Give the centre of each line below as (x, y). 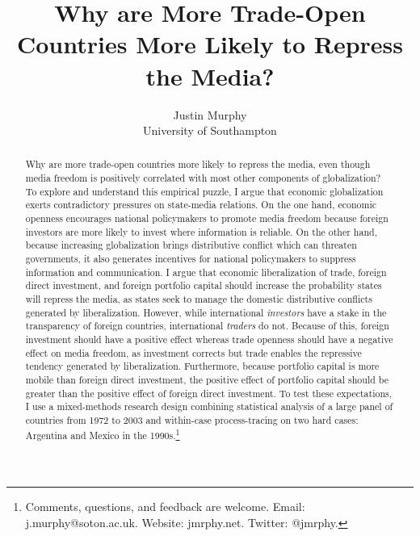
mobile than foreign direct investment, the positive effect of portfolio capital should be (207, 379)
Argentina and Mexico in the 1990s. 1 (103, 433)
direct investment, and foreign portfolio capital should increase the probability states (204, 285)
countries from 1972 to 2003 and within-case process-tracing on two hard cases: (192, 419)
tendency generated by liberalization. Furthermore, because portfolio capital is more (202, 366)
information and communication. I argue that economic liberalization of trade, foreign (206, 272)
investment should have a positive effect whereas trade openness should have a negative (209, 339)
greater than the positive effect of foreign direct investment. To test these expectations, (209, 393)
